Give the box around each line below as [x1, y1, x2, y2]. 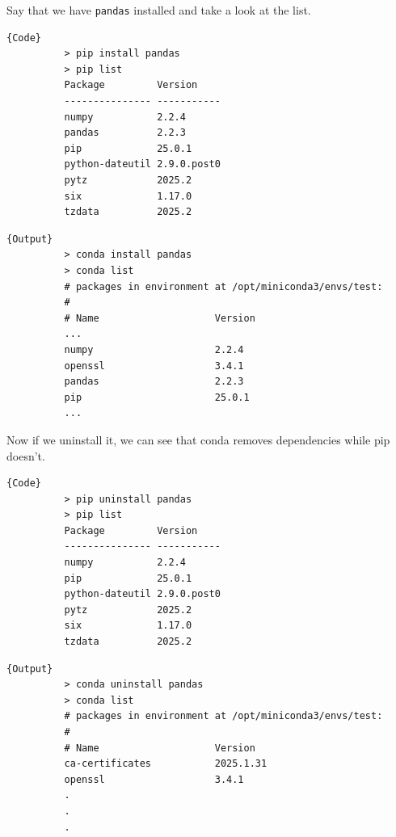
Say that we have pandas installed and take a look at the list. [6, 2, 311, 18]
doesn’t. [6, 447, 45, 464]
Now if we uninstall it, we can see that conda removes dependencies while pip [6, 431, 390, 448]
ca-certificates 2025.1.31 [64, 758, 268, 770]
